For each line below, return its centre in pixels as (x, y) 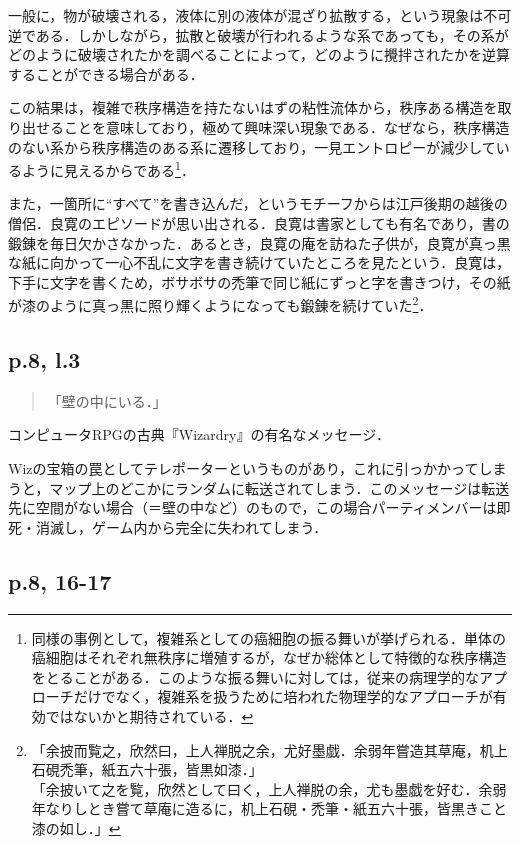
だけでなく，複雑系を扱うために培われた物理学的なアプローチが (283, 696)
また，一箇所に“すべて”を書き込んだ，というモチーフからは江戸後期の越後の (258, 203)
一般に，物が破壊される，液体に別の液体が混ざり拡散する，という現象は (246, 15)
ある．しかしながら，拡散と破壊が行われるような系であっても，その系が (272, 34)
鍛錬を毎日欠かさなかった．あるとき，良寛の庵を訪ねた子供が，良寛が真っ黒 (259, 242)
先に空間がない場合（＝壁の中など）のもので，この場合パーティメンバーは (252, 507)
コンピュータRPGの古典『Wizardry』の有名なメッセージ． (199, 434)
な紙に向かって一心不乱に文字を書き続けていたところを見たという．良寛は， (259, 262)
